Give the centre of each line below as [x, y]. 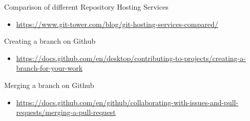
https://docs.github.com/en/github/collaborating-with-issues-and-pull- [127, 102]
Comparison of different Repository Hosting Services [86, 7]
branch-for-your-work [49, 68]
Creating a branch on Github [50, 41]
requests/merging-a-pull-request [66, 112]
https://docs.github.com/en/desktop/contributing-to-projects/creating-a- [131, 58]
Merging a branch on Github [49, 85]
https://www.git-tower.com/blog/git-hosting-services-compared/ [117, 24]
